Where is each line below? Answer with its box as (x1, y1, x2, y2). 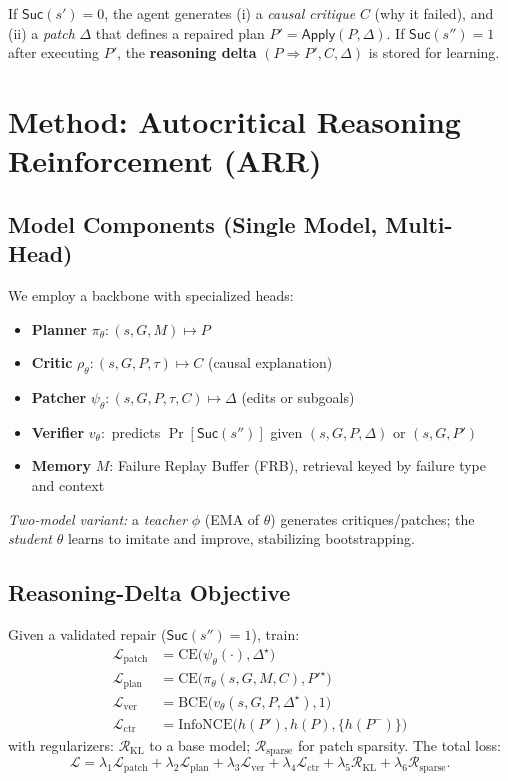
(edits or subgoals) (241, 386, 355, 407)
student (8, 528, 53, 549)
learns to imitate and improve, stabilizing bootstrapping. (67, 528, 415, 549)
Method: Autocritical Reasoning (8, 100, 461, 141)
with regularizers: (8, 734, 114, 755)
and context (31, 474, 105, 495)
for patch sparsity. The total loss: (297, 734, 501, 755)
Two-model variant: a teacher (8, 508, 188, 529)
